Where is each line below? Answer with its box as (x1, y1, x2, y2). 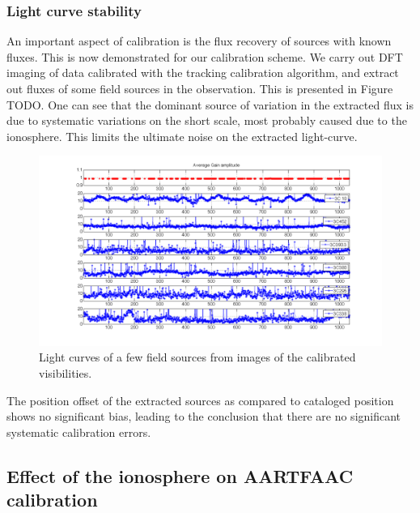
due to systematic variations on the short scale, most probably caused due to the (6, 112, 407, 129)
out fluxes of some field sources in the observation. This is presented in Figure (6, 80, 393, 96)
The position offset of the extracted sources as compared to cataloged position (6, 391, 394, 408)
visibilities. (39, 364, 92, 381)
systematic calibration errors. (6, 423, 151, 440)
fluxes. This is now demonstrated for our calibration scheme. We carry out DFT (6, 48, 403, 65)
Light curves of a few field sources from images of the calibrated (39, 348, 356, 366)
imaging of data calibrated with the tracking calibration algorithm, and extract (6, 64, 399, 81)
